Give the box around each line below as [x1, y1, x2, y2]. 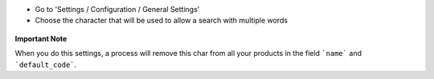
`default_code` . [14, 60, 77, 69]
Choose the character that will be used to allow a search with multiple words [35, 16, 289, 26]
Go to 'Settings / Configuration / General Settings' [35, 5, 200, 14]
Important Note [14, 34, 68, 43]
